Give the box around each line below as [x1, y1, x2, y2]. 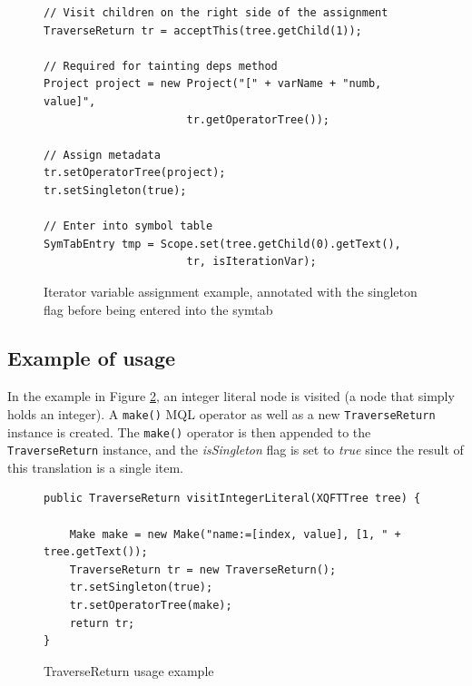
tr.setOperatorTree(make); [69, 599, 232, 612]
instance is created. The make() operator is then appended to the [7, 422, 371, 441]
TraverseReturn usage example [44, 661, 214, 680]
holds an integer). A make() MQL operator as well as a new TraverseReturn [7, 404, 436, 423]
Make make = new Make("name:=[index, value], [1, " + [69, 527, 401, 541]
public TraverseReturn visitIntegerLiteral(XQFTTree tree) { [44, 492, 421, 505]
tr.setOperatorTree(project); [44, 166, 226, 180]
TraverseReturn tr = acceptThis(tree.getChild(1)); [44, 24, 362, 37]
